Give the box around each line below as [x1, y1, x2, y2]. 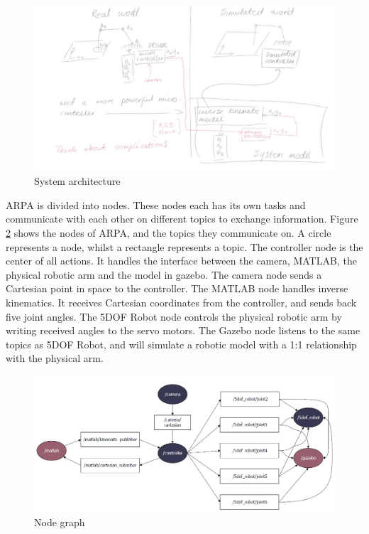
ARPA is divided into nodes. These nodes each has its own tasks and [6, 197, 306, 212]
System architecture [34, 173, 121, 188]
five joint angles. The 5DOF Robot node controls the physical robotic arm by [6, 309, 342, 324]
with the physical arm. [6, 351, 104, 365]
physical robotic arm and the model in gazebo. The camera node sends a [6, 267, 322, 282]
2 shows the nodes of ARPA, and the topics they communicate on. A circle [6, 225, 331, 240]
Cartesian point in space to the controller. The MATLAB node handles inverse [6, 281, 348, 296]
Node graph [34, 515, 85, 530]
